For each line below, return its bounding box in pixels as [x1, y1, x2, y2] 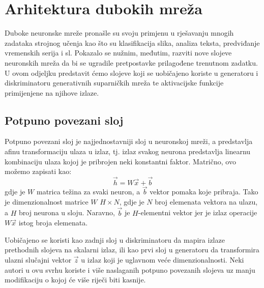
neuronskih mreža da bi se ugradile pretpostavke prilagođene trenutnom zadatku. [5, 57, 258, 68]
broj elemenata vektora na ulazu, [155, 196, 258, 207]
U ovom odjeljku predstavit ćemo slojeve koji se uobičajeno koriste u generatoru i [5, 67, 258, 78]
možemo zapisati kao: [5, 166, 72, 177]
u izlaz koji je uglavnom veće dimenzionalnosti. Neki [81, 254, 244, 265]
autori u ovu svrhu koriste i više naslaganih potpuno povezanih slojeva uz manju [5, 264, 255, 275]
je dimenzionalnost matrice [5, 196, 89, 207]
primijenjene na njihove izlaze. [5, 87, 99, 98]
